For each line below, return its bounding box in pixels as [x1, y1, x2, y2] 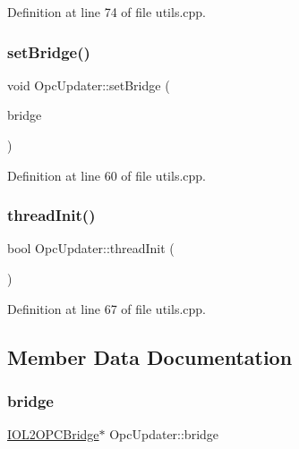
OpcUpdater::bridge [109, 425, 219, 444]
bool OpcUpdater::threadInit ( [7, 239, 175, 258]
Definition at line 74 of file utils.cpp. [7, 3, 206, 21]
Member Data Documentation [7, 343, 293, 370]
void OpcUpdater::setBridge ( [7, 75, 170, 94]
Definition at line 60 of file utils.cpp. [7, 165, 206, 184]
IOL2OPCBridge [7, 425, 99, 444]
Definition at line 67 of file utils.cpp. [7, 299, 206, 318]
